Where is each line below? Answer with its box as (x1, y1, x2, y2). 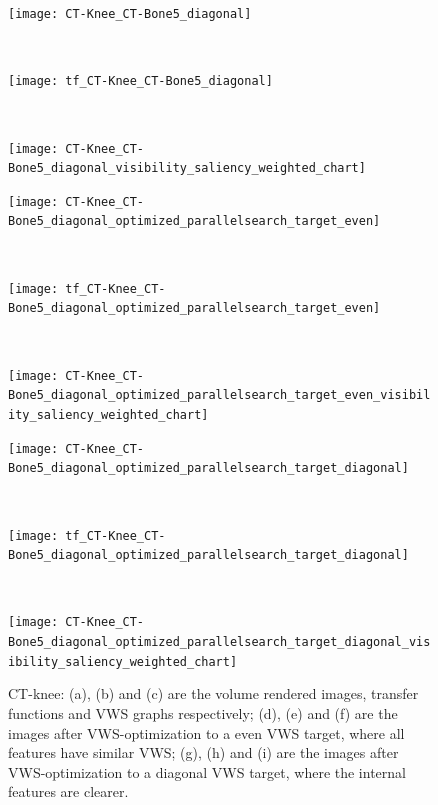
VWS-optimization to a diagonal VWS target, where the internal (8, 761, 406, 782)
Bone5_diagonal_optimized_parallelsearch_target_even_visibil (8, 388, 431, 403)
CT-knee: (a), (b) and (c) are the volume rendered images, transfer (8, 683, 419, 704)
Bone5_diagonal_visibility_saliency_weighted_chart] (8, 161, 366, 176)
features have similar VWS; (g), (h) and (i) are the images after (8, 742, 399, 763)
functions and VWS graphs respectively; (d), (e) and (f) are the (8, 702, 398, 723)
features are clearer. (8, 781, 129, 802)
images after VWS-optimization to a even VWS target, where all (8, 722, 405, 743)
